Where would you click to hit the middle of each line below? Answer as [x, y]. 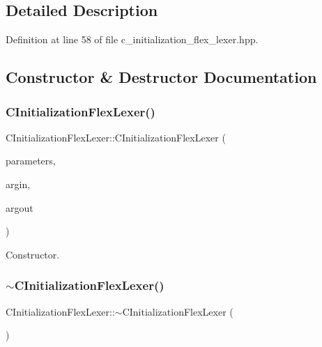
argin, [18, 184]
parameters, [31, 161]
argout [20, 207]
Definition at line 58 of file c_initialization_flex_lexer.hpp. [132, 39]
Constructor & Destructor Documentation [161, 77]
